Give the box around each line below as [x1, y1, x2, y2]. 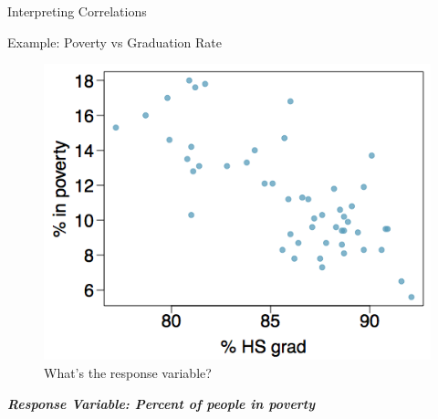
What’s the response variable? [44, 363, 212, 382]
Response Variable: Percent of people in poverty [7, 393, 316, 413]
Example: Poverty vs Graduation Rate [7, 32, 222, 51]
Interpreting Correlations [7, 2, 147, 20]
